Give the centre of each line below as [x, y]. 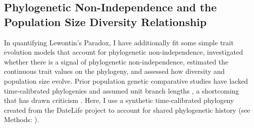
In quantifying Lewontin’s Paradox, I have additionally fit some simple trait [119, 42]
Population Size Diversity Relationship [105, 21]
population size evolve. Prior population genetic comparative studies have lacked [126, 80]
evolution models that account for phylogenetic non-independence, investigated [124, 52]
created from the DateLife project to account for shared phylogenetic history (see [127, 110]
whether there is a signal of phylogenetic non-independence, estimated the [116, 61]
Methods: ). [22, 119]
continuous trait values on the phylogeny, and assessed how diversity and [114, 71]
